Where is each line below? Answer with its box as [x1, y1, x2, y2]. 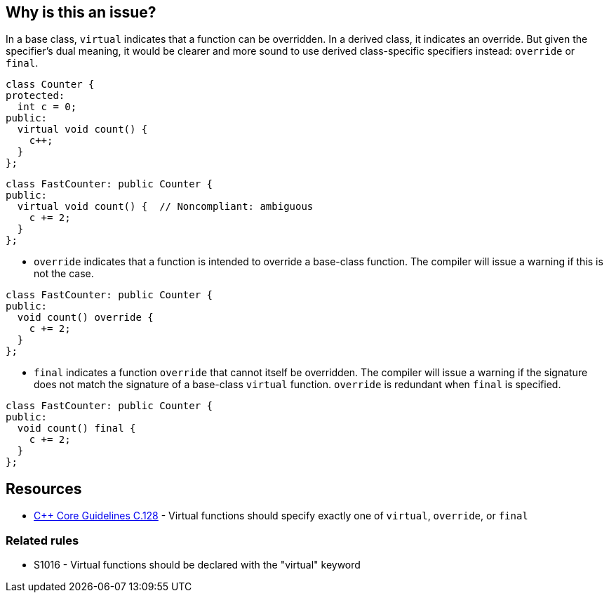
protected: [6, 90, 65, 102]
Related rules [6, 533, 79, 547]
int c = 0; [17, 101, 77, 113]
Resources [6, 479, 82, 498]
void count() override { [17, 312, 154, 324]
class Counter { [6, 79, 95, 91]
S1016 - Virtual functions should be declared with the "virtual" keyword [34, 559, 361, 571]
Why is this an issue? [6, 4, 156, 21]
